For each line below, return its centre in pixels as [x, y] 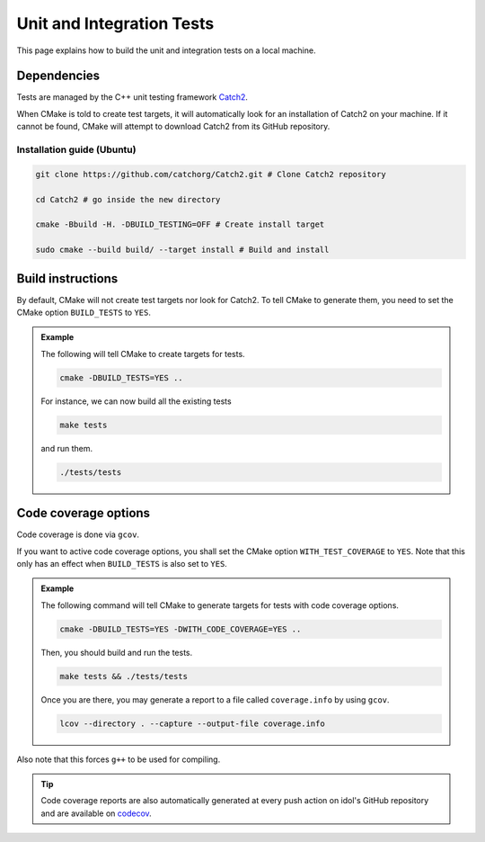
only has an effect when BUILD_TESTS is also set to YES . [122, 564]
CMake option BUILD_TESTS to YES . [84, 313]
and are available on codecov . [96, 813]
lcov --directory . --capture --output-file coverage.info [192, 723]
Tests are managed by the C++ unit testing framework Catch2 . [132, 97]
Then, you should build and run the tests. [117, 652]
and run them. [67, 448]
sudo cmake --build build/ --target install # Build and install [182, 250]
